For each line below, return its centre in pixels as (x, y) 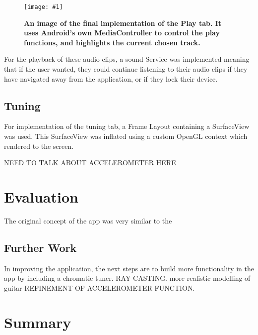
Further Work (40, 247)
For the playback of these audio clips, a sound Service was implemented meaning (127, 59)
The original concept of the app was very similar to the (88, 220)
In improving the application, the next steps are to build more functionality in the (129, 268)
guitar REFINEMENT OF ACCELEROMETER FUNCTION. (99, 287)
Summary (38, 322)
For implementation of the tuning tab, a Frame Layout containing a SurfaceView (127, 126)
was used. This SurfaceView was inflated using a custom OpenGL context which (126, 136)
